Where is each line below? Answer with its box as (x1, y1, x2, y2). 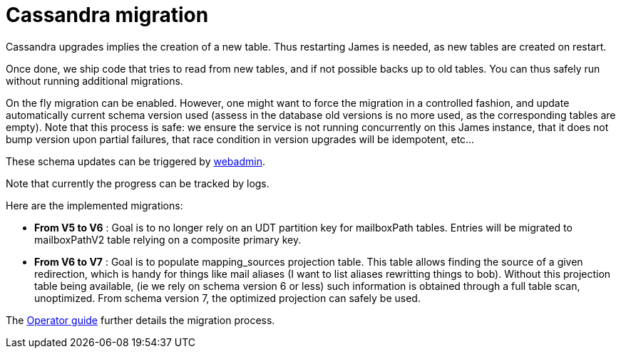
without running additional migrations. (6, 74, 183, 87)
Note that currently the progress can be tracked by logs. (6, 177, 270, 189)
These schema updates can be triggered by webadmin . (6, 155, 265, 167)
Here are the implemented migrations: (6, 199, 183, 212)
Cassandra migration (6, 3, 209, 27)
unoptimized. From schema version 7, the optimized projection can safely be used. (34, 291, 421, 304)
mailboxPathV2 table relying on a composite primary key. (34, 233, 302, 246)
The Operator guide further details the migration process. (6, 313, 275, 326)
